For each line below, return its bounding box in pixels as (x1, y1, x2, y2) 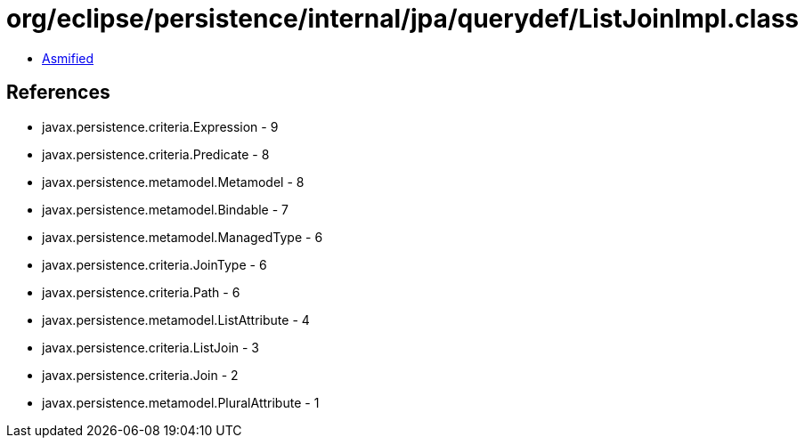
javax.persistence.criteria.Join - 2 (42, 367, 239, 383)
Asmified (42, 50, 94, 66)
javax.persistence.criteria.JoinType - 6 (42, 256, 267, 272)
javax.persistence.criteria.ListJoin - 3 (42, 339, 260, 355)
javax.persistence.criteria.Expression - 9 (42, 118, 279, 134)
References (6, 81, 110, 104)
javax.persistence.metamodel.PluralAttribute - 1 (42, 394, 320, 410)
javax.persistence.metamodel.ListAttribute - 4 (42, 311, 310, 328)
